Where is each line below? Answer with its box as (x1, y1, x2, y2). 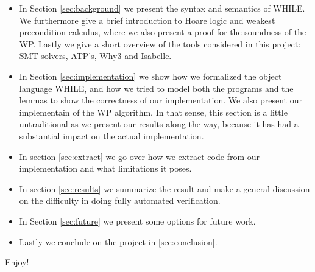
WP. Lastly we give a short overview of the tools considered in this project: (19, 37, 301, 50)
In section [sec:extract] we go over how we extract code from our (19, 150, 260, 162)
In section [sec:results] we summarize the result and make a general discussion (19, 182, 310, 195)
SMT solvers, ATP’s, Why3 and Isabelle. (19, 49, 172, 62)
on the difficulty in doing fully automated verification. (19, 194, 221, 207)
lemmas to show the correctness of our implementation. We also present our (19, 94, 302, 106)
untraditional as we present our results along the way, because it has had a (19, 117, 299, 130)
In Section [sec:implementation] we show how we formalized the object (19, 69, 282, 82)
